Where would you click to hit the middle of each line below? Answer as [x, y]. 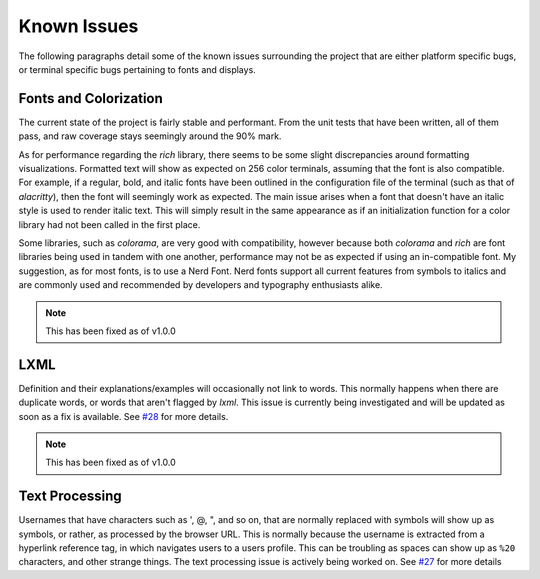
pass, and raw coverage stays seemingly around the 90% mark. [150, 136]
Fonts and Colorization [91, 98]
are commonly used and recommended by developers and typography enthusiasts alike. [201, 285]
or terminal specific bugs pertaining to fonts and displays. [137, 69]
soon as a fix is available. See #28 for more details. [123, 416]
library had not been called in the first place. [109, 224]
